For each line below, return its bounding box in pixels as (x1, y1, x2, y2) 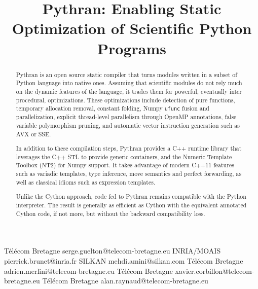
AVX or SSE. (16, 129, 51, 138)
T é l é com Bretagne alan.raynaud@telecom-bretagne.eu (42, 275, 208, 286)
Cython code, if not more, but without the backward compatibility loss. (16, 209, 205, 218)
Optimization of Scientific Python (12, 18, 252, 39)
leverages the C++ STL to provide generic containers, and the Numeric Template (16, 152, 232, 161)
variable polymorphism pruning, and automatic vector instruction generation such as (16, 121, 240, 129)
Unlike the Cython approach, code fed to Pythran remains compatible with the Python (16, 192, 246, 201)
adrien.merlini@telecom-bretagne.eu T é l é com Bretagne (4, 265, 173, 276)
